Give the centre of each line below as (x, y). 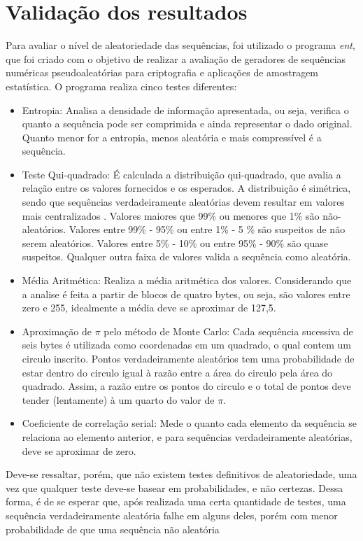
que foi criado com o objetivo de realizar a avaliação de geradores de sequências (176, 58)
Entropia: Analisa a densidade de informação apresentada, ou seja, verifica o (185, 110)
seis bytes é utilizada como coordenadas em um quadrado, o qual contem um (186, 345)
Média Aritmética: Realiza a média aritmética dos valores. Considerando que (187, 280)
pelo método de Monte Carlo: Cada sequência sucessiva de (228, 331)
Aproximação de (57, 331)
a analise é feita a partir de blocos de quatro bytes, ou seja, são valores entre (186, 294)
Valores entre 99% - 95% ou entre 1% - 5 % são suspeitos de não (207, 229)
